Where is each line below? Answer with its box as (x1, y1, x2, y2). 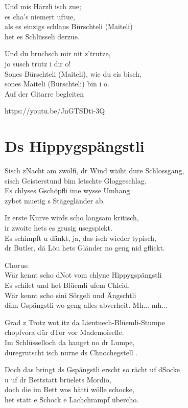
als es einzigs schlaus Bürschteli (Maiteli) (5, 21, 133, 32)
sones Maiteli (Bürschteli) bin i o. (5, 78, 110, 89)
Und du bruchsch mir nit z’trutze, (5, 48, 111, 59)
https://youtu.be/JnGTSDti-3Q (5, 105, 105, 116)
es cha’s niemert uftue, (5, 11, 75, 21)
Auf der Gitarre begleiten (5, 88, 84, 99)
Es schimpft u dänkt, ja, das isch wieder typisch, (5, 232, 156, 243)
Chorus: (5, 259, 29, 270)
